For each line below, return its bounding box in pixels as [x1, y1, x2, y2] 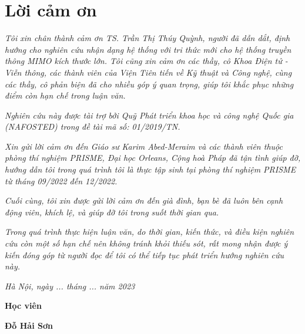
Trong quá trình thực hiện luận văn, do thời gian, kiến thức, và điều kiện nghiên [5, 225, 294, 238]
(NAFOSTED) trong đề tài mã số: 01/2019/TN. [5, 120, 180, 133]
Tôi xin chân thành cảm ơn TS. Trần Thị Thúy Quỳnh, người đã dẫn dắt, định [5, 32, 290, 44]
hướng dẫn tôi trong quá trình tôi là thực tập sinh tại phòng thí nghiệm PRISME [5, 163, 296, 176]
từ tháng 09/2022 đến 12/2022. [5, 174, 118, 187]
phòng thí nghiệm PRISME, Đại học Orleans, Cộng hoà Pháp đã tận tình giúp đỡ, [5, 151, 301, 164]
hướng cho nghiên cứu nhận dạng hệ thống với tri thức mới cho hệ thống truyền [5, 43, 291, 55]
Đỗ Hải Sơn [5, 319, 53, 331]
